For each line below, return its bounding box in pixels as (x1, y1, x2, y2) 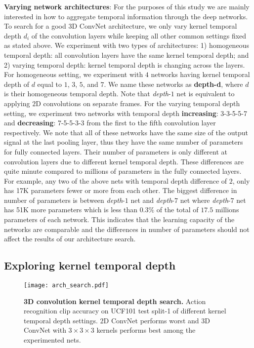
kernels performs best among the (96, 325, 196, 335)
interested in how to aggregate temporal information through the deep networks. (4, 11, 248, 21)
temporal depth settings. (24, 315, 98, 325)
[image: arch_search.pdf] (24, 282, 109, 289)
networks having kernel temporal (151, 69, 250, 79)
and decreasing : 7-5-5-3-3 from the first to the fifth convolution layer (4, 117, 216, 128)
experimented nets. (24, 335, 81, 345)
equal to (37, 78, 62, 89)
